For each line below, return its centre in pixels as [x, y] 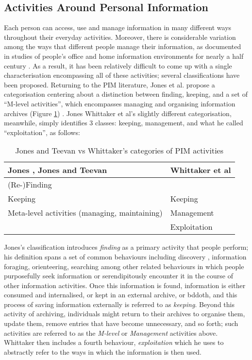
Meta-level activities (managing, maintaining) [85, 213]
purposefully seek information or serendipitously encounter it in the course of [118, 276]
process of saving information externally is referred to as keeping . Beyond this [119, 304]
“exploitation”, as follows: [42, 132]
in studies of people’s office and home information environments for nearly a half [124, 56]
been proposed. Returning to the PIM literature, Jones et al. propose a [109, 84]
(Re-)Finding [30, 185]
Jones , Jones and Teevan [58, 170]
